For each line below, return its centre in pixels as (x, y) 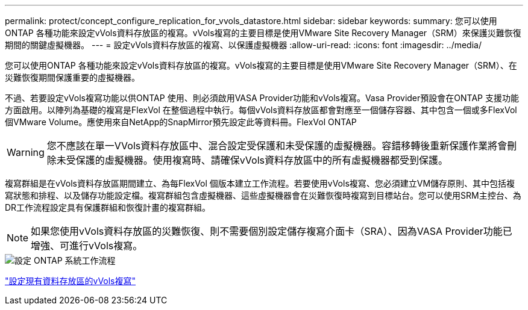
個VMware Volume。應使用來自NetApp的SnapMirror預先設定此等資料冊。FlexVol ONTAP (181, 122)
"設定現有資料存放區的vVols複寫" (71, 281)
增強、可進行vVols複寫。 (87, 246)
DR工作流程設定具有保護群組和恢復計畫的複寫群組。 (108, 207)
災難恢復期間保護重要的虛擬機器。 (72, 77)
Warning (26, 152)
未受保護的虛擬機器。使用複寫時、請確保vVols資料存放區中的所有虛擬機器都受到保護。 (252, 160)
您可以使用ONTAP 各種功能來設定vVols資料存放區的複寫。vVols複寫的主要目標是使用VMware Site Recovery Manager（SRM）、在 (261, 65)
